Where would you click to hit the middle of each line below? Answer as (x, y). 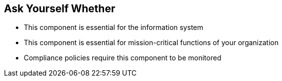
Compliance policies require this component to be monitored (123, 58)
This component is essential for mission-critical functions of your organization (151, 43)
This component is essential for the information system (113, 27)
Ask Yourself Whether (60, 9)
